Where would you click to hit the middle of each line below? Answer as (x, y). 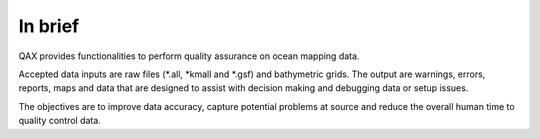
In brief (49, 26)
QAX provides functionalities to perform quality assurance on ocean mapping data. (189, 56)
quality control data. (60, 121)
